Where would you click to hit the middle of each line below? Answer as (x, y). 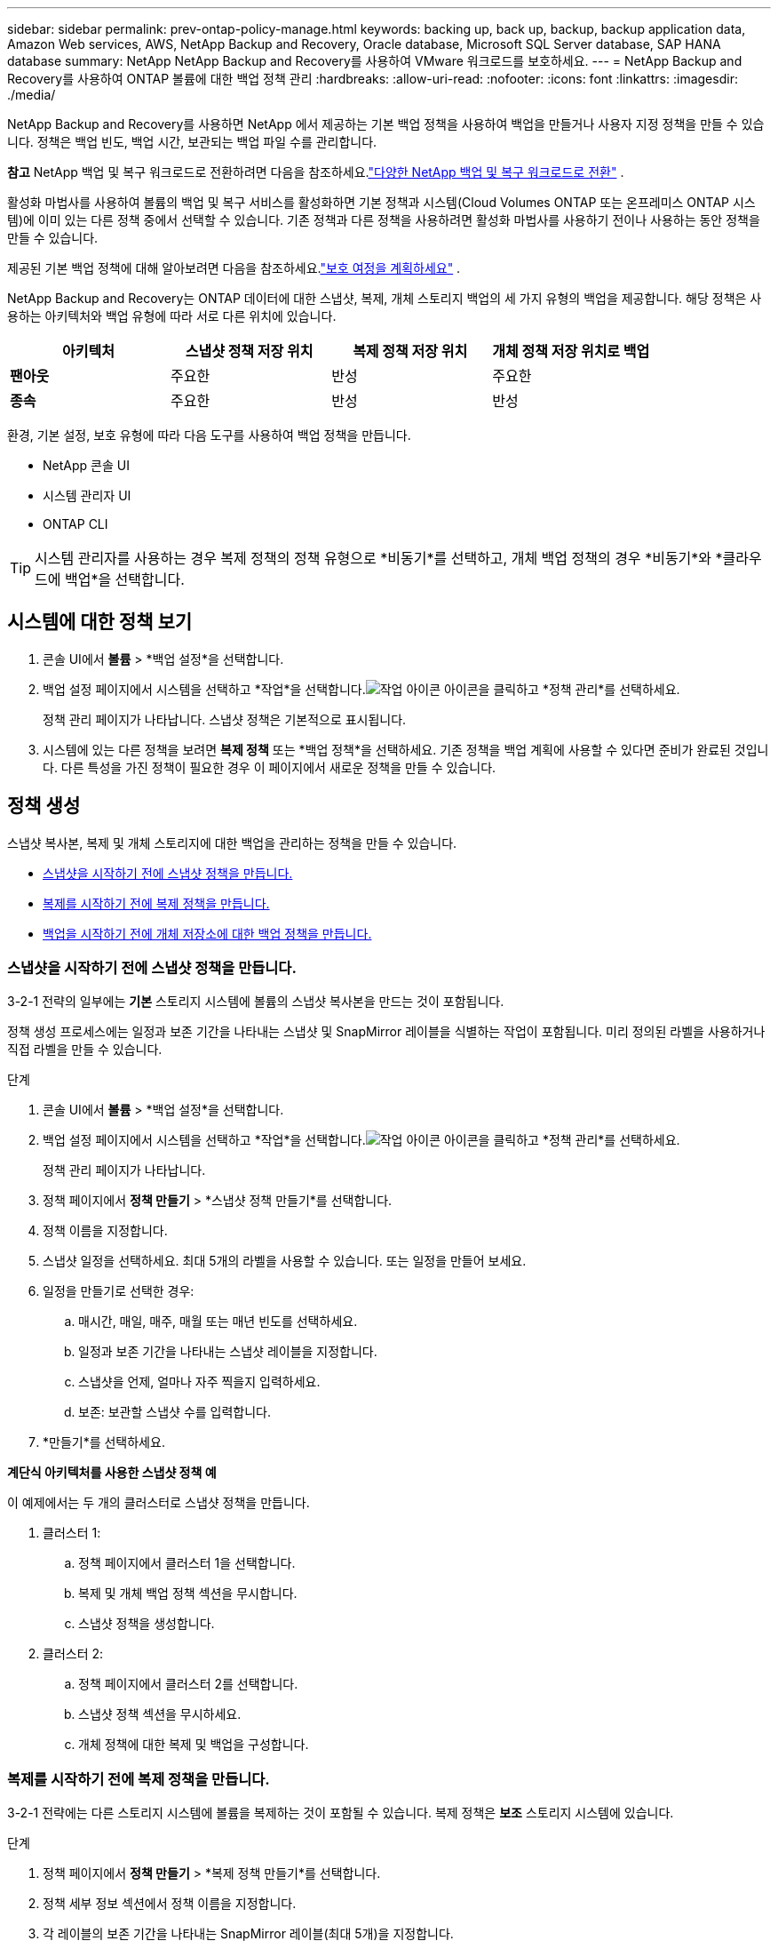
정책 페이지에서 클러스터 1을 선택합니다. (187, 1563)
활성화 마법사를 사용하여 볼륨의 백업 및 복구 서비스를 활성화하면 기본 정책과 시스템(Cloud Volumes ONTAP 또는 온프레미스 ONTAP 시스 (381, 202)
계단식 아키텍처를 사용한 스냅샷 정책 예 (112, 1473)
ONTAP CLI (75, 524)
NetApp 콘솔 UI (86, 465)
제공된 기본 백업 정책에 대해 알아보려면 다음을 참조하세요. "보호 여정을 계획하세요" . (234, 268)
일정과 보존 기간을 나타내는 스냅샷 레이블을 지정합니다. (228, 1352)
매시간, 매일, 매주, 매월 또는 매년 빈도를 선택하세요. (218, 1322)
